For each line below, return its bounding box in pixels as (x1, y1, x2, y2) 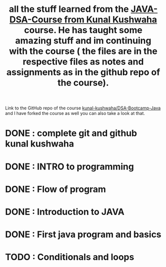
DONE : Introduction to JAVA (5, 206, 125, 217)
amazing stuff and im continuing (15, 35, 152, 47)
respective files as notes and (22, 56, 144, 67)
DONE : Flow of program (5, 183, 107, 195)
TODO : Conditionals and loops (5, 252, 135, 263)
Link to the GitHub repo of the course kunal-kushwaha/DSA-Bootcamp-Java (5, 105, 161, 111)
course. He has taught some (24, 25, 143, 36)
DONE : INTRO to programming (5, 161, 134, 172)
